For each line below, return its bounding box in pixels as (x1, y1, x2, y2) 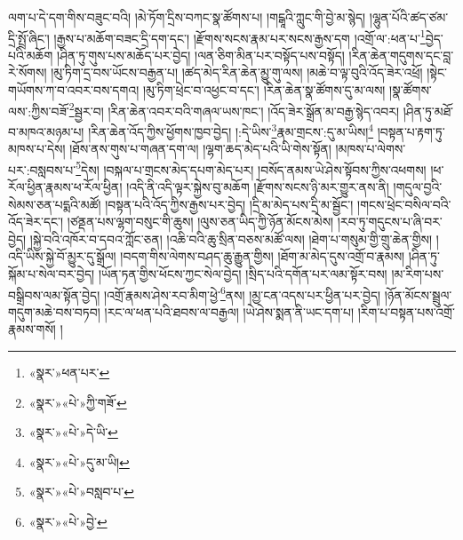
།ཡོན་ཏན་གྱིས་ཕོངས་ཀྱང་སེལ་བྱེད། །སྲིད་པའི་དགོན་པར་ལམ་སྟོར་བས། (98, 264, 387, 282)
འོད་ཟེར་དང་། (8, 212, 64, 231)
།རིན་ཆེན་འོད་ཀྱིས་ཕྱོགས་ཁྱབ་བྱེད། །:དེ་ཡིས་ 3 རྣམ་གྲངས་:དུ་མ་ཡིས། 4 (88, 119, 374, 140)
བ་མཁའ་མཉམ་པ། (8, 122, 84, 140)
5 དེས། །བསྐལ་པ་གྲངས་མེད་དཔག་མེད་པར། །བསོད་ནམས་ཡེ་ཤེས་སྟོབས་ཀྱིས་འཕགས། (76, 157, 427, 179)
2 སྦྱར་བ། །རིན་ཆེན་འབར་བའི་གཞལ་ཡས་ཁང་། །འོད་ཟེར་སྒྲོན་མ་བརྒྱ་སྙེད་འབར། (68, 99, 400, 120)
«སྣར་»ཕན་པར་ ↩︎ (28, 362, 110, 381)
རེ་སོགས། (8, 63, 47, 82)
